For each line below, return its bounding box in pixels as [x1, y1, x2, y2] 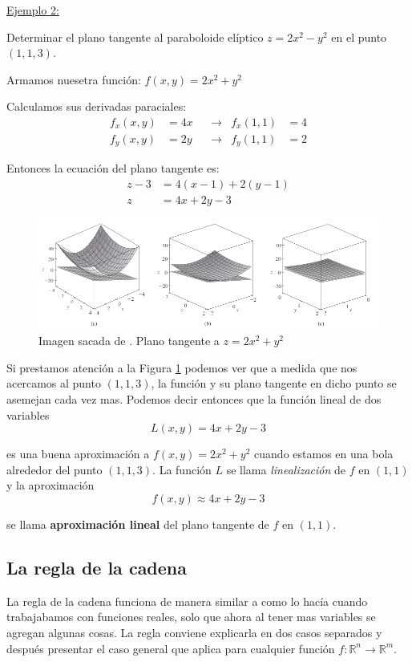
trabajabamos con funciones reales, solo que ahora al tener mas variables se [6, 608, 376, 625]
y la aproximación [6, 477, 95, 493]
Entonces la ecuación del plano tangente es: [6, 160, 220, 177]
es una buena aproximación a [6, 445, 150, 462]
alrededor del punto [6, 461, 103, 477]
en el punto [331, 28, 387, 45]
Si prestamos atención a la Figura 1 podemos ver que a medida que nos [6, 359, 357, 376]
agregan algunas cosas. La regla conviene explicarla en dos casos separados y [6, 623, 382, 640]
